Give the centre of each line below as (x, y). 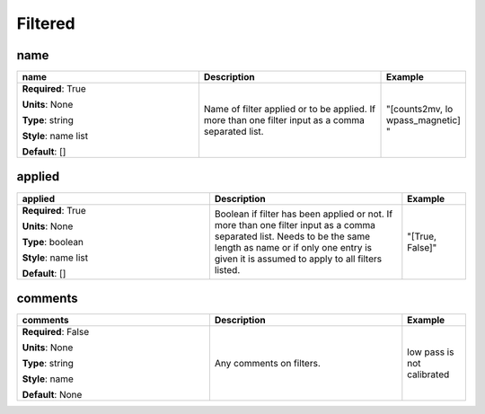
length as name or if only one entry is (293, 247)
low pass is (431, 352)
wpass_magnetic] (423, 120)
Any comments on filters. (267, 364)
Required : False (56, 332)
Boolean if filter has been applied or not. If (304, 214)
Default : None (52, 395)
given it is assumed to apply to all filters (298, 259)
